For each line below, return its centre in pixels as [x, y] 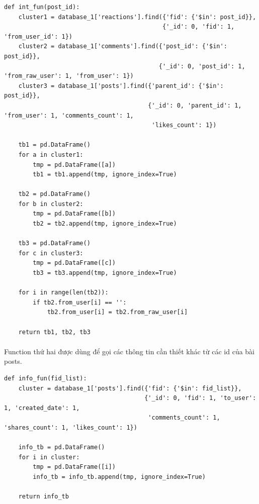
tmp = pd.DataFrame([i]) [74, 467]
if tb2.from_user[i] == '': [80, 302]
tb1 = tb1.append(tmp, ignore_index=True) [105, 175]
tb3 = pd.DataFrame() [54, 243]
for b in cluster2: [51, 204]
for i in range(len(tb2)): [63, 293]
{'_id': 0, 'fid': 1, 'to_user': [200, 398]
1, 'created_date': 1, [42, 408]
